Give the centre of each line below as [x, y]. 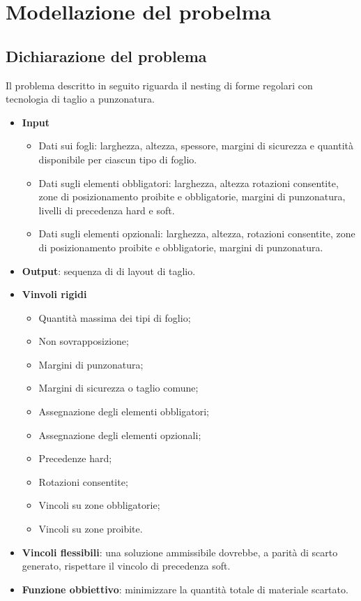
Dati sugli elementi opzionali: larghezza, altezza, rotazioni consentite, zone [197, 233]
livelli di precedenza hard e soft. [107, 210]
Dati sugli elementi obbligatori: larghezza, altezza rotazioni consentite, [189, 183]
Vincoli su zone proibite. [91, 529]
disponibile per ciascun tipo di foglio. [118, 159]
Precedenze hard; [75, 458]
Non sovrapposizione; [84, 341]
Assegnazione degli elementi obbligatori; [124, 411]
